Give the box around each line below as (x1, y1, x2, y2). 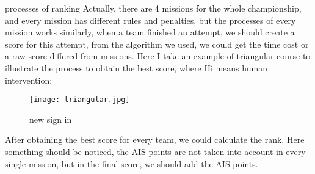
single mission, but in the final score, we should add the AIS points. (5, 157, 258, 170)
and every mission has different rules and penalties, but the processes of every (5, 13, 296, 26)
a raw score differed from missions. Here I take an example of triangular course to (5, 49, 311, 62)
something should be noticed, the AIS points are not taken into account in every (5, 145, 306, 158)
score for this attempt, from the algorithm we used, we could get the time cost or (5, 37, 309, 50)
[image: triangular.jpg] (29, 95, 130, 104)
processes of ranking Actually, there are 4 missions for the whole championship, (5, 2, 302, 14)
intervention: (5, 73, 52, 86)
